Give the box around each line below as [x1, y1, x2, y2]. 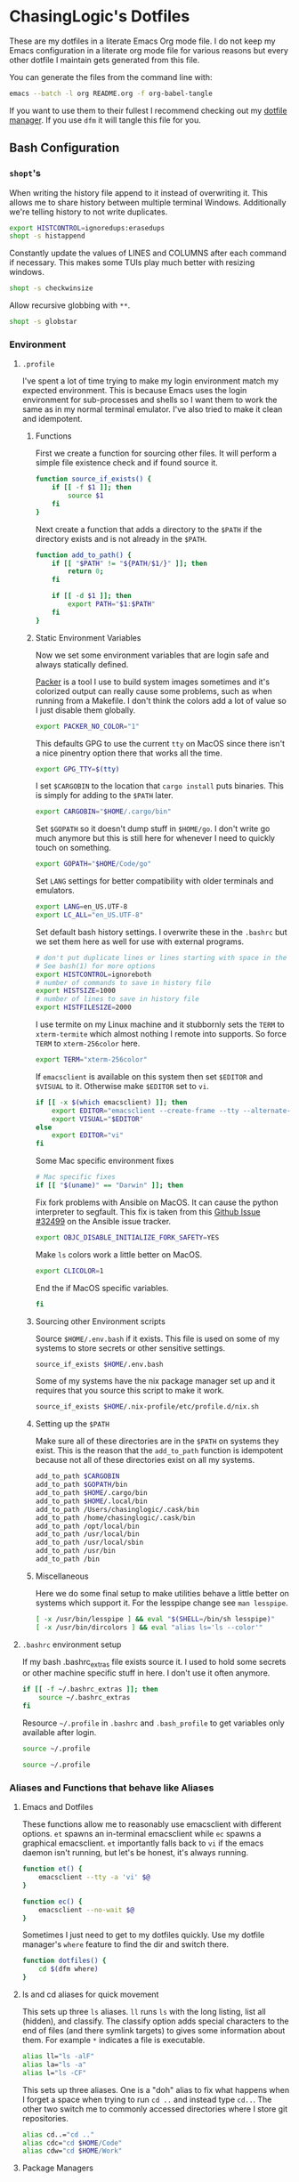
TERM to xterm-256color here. [35, 1038, 141, 1049]
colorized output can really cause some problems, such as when [35, 685, 273, 696]
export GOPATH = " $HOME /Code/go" [35, 860, 152, 869]
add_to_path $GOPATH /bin [35, 1480, 128, 1490]
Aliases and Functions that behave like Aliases [9, 1782, 214, 1794]
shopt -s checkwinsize [9, 284, 93, 293]
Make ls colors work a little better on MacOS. [35, 1249, 203, 1260]
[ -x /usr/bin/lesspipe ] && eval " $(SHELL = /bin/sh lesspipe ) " [35, 1614, 276, 1623]
